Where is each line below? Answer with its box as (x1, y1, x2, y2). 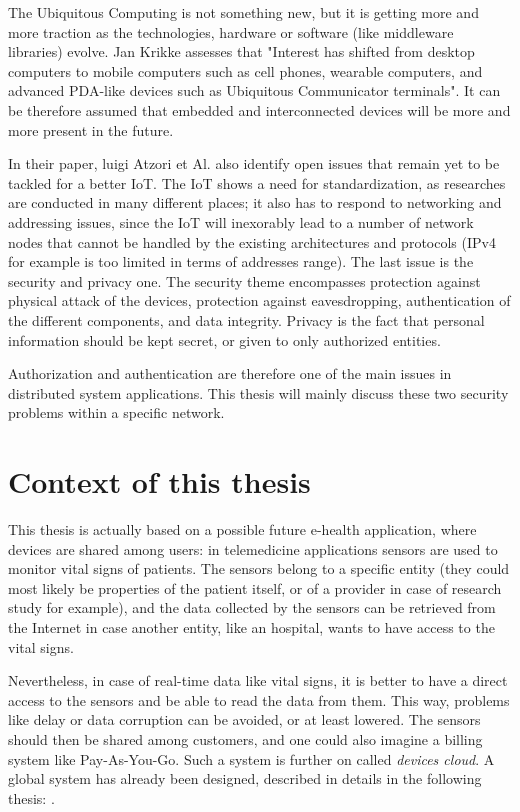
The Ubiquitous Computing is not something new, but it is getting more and (8, 2, 479, 22)
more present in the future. (8, 119, 174, 140)
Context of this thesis (8, 461, 311, 502)
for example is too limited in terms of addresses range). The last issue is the (8, 251, 474, 272)
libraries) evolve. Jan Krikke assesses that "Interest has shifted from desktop (8, 41, 475, 62)
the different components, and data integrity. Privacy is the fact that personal (8, 309, 485, 330)
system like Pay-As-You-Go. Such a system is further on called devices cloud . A (8, 748, 495, 769)
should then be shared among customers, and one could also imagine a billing (8, 728, 483, 749)
